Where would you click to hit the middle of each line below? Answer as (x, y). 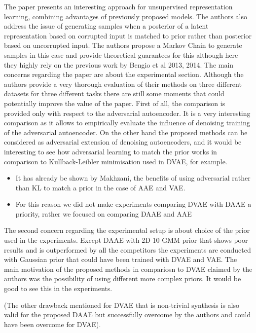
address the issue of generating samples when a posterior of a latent (106, 26)
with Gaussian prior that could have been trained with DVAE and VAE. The (121, 259)
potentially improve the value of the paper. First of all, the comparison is (115, 103)
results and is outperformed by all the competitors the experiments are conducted (128, 249)
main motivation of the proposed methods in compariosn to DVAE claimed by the (128, 269)
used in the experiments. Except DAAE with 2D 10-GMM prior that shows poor (126, 240)
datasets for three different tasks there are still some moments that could (114, 93)
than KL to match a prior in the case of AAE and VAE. (100, 187)
